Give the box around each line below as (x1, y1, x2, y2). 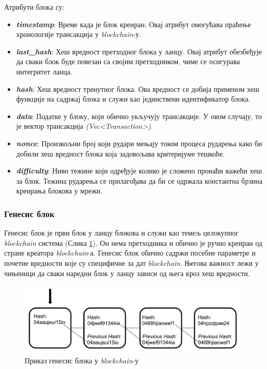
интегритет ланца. (16, 66, 72, 76)
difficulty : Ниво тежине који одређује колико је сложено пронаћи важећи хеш (16, 165, 262, 176)
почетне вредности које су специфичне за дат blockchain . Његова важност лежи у (4, 257, 259, 268)
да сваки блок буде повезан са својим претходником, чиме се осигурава (16, 56, 240, 67)
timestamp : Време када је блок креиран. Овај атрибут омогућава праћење (16, 18, 251, 29)
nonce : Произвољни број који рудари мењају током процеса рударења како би (16, 138, 262, 148)
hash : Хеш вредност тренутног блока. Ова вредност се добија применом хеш (16, 83, 259, 94)
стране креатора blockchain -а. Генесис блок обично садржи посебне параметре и (4, 247, 256, 258)
